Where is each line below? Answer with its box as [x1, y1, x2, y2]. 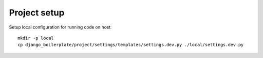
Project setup [9, 7, 65, 18]
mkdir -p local [18, 35, 54, 41]
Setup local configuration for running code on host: [9, 24, 112, 30]
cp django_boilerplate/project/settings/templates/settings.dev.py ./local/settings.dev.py [18, 42, 244, 48]
